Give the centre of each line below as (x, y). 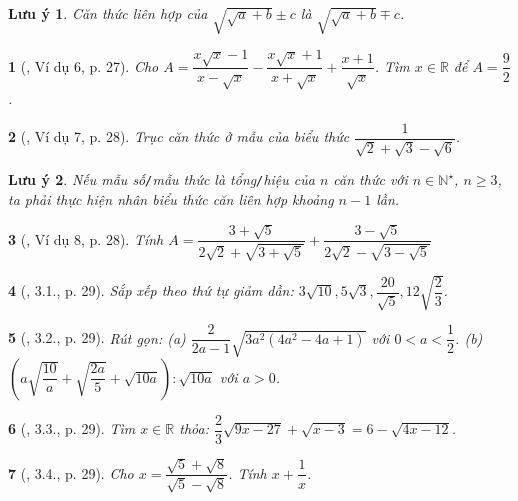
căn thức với (370, 179)
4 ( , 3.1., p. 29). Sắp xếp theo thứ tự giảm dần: (151, 290)
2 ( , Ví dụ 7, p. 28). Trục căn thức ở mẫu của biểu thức (179, 136)
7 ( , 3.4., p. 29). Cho (71, 472)
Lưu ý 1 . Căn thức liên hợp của (108, 13)
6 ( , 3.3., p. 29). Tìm (72, 428)
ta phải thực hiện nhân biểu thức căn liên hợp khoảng (171, 199)
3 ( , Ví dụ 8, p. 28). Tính (86, 238)
